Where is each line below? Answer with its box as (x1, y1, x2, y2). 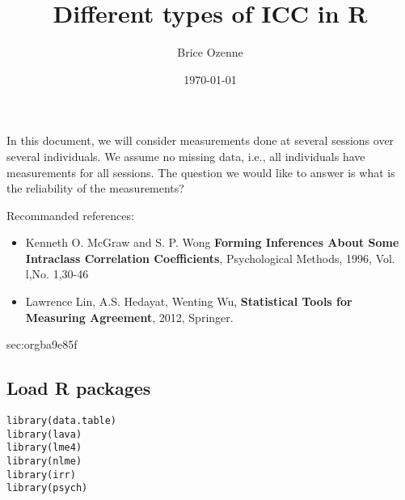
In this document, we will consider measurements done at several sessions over (6, 132, 394, 149)
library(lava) (6, 428, 82, 440)
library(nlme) (6, 456, 82, 468)
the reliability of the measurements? (6, 180, 184, 197)
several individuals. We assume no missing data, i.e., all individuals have (6, 147, 365, 164)
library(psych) (6, 482, 88, 494)
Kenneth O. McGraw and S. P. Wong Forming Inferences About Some (25, 234, 399, 251)
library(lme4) (6, 442, 82, 454)
